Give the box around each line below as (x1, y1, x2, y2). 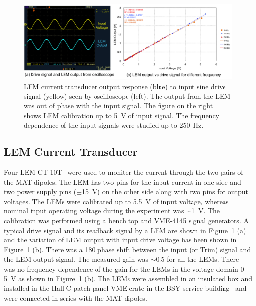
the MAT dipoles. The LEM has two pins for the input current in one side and (4, 176, 241, 187)
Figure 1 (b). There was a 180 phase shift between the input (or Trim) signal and (4, 244, 251, 254)
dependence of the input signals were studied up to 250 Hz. (24, 120, 204, 130)
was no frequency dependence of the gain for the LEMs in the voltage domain (4, 263, 238, 273)
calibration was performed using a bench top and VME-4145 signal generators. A (4, 215, 249, 225)
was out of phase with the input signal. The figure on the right (24, 100, 213, 110)
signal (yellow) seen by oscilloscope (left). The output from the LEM (24, 91, 231, 101)
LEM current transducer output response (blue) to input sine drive (24, 81, 226, 91)
